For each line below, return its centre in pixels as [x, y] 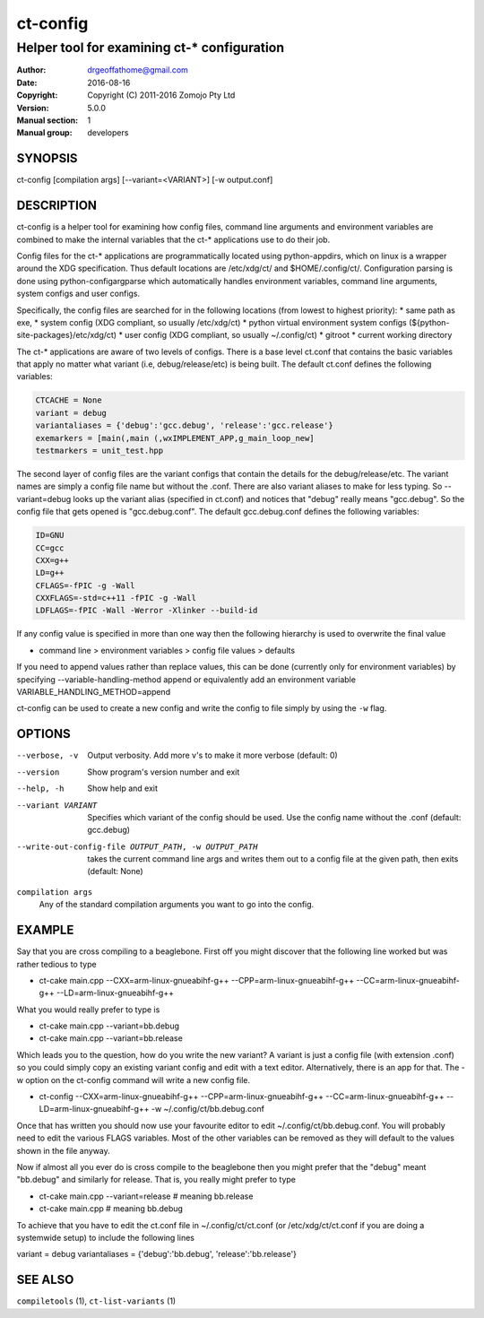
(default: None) [115, 871]
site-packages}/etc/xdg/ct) [66, 335]
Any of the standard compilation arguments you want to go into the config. [177, 905]
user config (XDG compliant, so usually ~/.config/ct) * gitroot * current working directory [288, 335]
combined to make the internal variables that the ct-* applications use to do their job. [173, 239]
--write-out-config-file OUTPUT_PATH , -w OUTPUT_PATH [137, 846]
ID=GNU [50, 535]
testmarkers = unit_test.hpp [99, 451]
